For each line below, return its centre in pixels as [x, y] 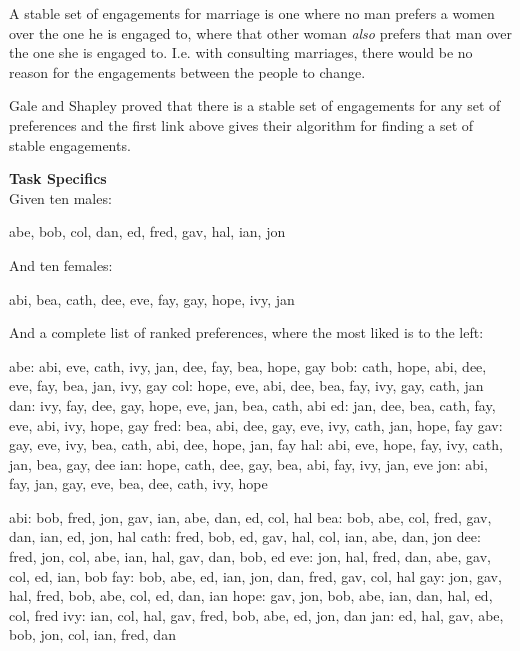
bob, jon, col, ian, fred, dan [92, 634]
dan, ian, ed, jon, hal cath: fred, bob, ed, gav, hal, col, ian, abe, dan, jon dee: [245, 536]
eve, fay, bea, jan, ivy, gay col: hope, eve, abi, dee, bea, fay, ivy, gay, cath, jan [246, 385]
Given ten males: [60, 197]
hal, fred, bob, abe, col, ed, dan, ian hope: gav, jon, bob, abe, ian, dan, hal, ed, [251, 595]
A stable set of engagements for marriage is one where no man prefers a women [252, 13]
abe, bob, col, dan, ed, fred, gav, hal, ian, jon [147, 231]
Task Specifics [58, 178]
